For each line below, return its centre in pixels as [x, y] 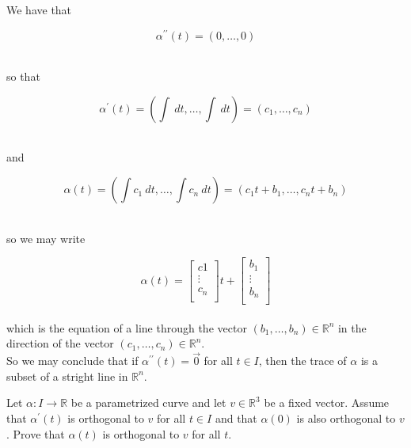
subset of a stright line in [67, 376]
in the [352, 327]
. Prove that [36, 433]
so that [23, 76]
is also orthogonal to [346, 418]
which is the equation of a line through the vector [127, 327]
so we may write [46, 238]
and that [236, 418]
